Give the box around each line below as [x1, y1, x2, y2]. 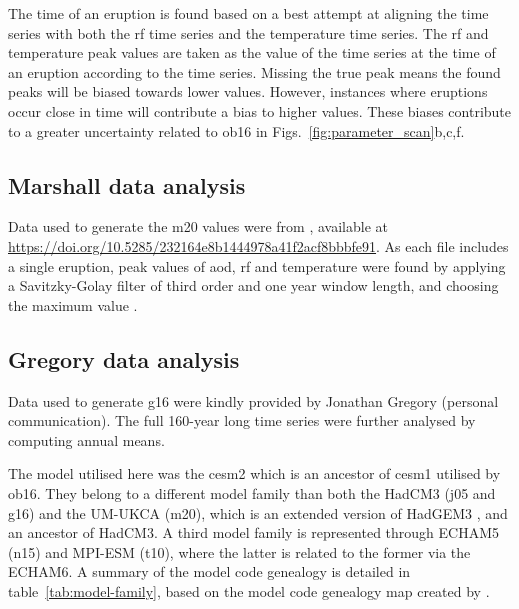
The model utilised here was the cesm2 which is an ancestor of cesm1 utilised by [8, 463, 501, 484]
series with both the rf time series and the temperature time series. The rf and [8, 22, 489, 43]
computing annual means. [8, 429, 165, 450]
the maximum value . [8, 294, 138, 315]
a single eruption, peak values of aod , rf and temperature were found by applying [8, 255, 506, 276]
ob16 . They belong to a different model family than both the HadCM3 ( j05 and [8, 482, 496, 503]
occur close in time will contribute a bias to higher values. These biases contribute [8, 100, 512, 121]
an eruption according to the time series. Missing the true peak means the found [8, 61, 501, 82]
